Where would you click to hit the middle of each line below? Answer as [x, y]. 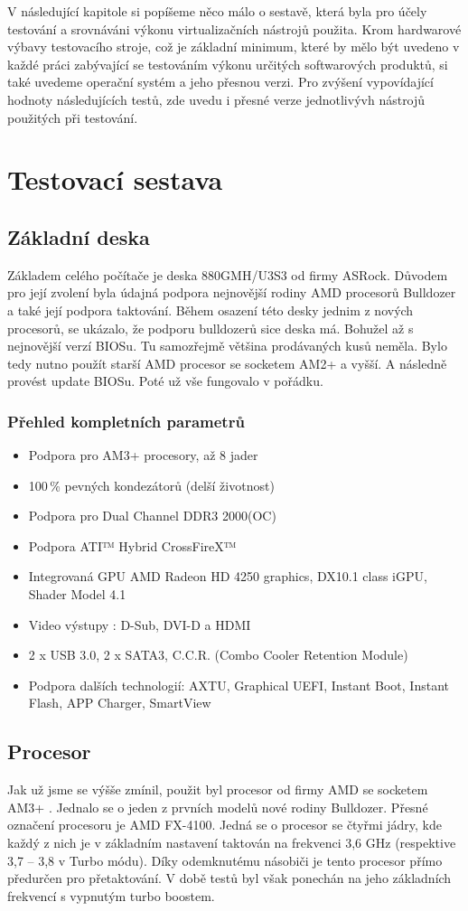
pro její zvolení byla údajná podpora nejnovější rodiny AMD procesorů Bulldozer [232, 292]
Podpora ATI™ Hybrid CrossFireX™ [132, 545]
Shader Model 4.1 [77, 594]
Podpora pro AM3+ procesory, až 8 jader [143, 455]
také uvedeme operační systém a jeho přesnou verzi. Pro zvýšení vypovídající [220, 82]
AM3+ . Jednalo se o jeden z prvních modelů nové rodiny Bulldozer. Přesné [218, 807]
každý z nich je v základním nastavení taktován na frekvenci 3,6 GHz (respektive [232, 843]
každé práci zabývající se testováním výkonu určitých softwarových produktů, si [228, 64]
